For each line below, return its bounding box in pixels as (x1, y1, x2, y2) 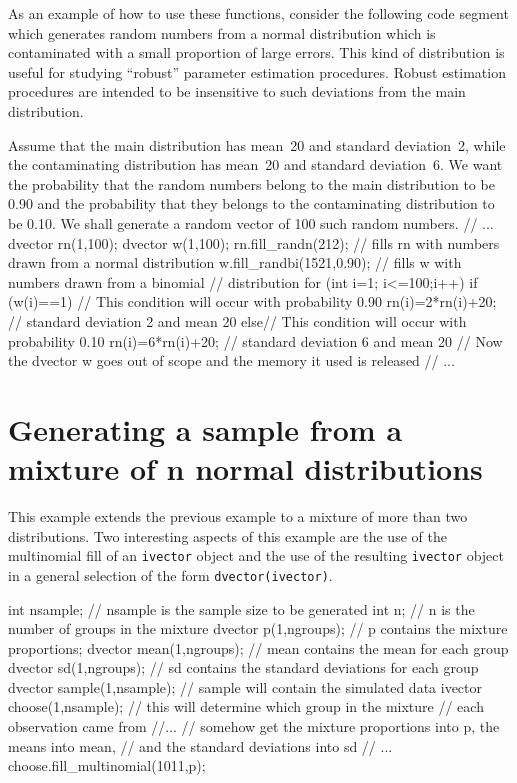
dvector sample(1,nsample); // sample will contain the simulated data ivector (8, 676, 483, 697)
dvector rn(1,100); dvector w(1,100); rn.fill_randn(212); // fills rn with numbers (8, 232, 500, 253)
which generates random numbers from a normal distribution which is (8, 22, 436, 43)
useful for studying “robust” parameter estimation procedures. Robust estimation (8, 61, 506, 82)
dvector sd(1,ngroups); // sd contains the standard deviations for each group (8, 657, 479, 678)
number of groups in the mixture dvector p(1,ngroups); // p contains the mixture (8, 618, 508, 639)
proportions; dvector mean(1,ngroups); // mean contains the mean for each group (8, 637, 509, 658)
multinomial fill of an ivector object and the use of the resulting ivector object (8, 545, 504, 566)
